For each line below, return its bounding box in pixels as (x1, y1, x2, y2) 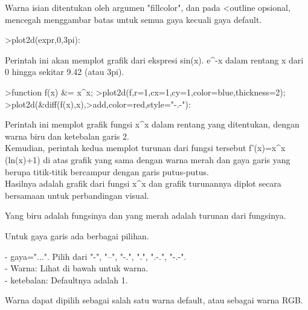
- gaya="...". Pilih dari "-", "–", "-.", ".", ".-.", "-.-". (5, 250, 187, 262)
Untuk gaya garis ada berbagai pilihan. (5, 229, 149, 242)
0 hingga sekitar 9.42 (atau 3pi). (5, 65, 124, 78)
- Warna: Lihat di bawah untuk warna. (5, 262, 149, 274)
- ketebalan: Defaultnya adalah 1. (5, 273, 128, 286)
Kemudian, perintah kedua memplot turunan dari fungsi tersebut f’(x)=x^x (5, 141, 286, 154)
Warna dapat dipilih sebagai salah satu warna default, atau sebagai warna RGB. (5, 294, 303, 306)
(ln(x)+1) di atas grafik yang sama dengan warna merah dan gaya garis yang (5, 153, 290, 166)
